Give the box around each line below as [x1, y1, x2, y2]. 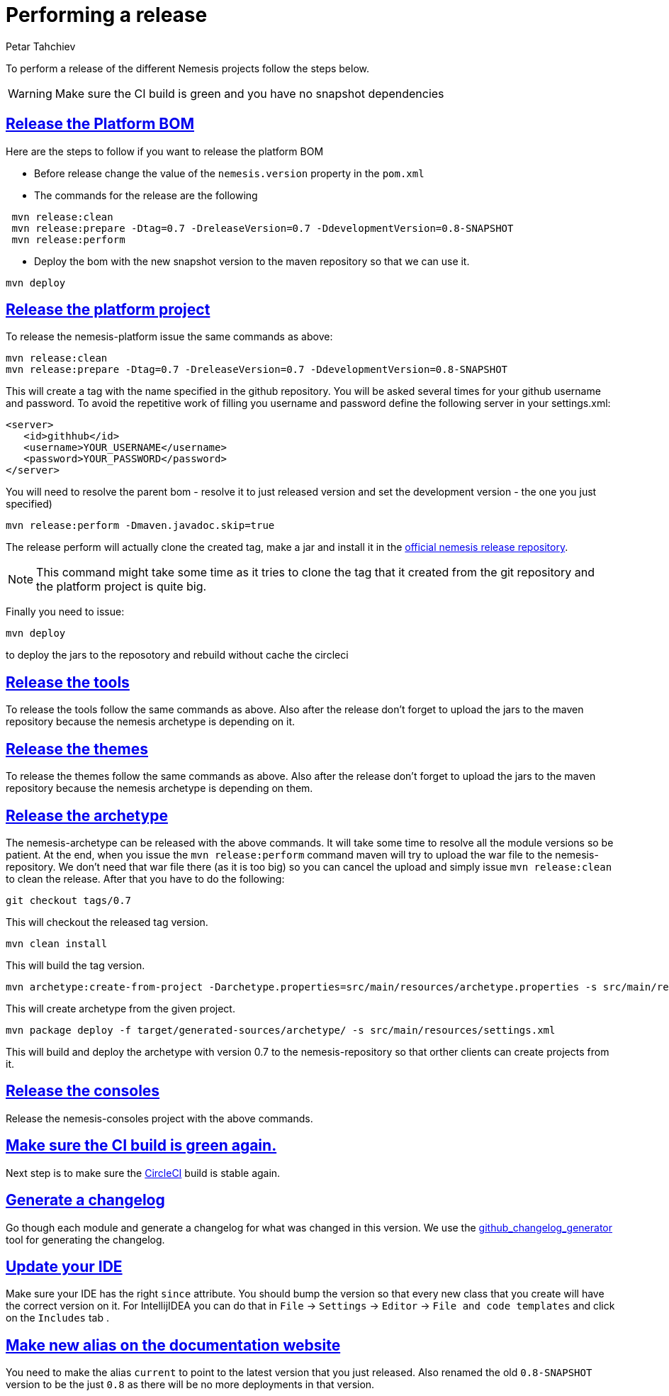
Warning [8, 86, 52, 101]
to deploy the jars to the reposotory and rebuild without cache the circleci [6, 649, 349, 661]
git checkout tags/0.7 [6, 894, 132, 906]
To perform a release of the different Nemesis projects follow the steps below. [6, 62, 370, 74]
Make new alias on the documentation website [6, 1336, 341, 1354]
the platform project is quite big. [36, 579, 207, 594]
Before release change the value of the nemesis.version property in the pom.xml [34, 167, 425, 179]
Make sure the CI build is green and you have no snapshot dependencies [55, 86, 444, 101]
